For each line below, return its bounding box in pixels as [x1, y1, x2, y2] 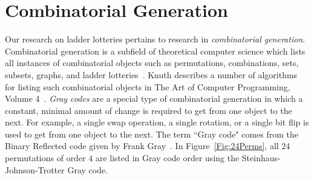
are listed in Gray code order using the [95, 152, 240, 164]
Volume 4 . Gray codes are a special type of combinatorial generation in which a [5, 92, 303, 105]
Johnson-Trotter [5, 163, 65, 176]
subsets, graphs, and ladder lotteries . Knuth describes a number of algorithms [5, 68, 298, 81]
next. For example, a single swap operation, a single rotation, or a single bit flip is [5, 116, 309, 128]
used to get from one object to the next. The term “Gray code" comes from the [5, 127, 299, 140]
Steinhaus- [241, 152, 281, 164]
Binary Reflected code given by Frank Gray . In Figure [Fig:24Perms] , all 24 [5, 139, 290, 152]
